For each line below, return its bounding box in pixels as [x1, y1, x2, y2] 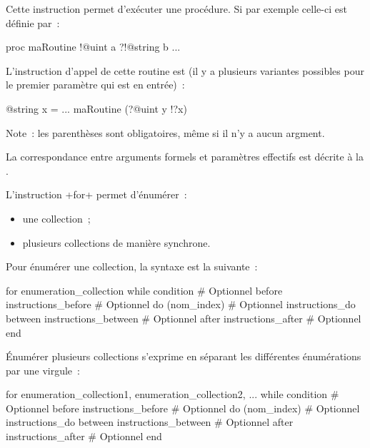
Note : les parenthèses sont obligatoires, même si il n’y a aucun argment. [6, 125, 325, 140]
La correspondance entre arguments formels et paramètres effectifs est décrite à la [6, 149, 364, 164]
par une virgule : [6, 362, 80, 377]
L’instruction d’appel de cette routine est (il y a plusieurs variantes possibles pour [6, 63, 364, 78]
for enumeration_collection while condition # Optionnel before [6, 282, 283, 297]
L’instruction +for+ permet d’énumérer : [6, 187, 187, 202]
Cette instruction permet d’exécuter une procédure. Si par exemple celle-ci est [6, 1, 347, 16]
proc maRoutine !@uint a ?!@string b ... [6, 39, 181, 54]
